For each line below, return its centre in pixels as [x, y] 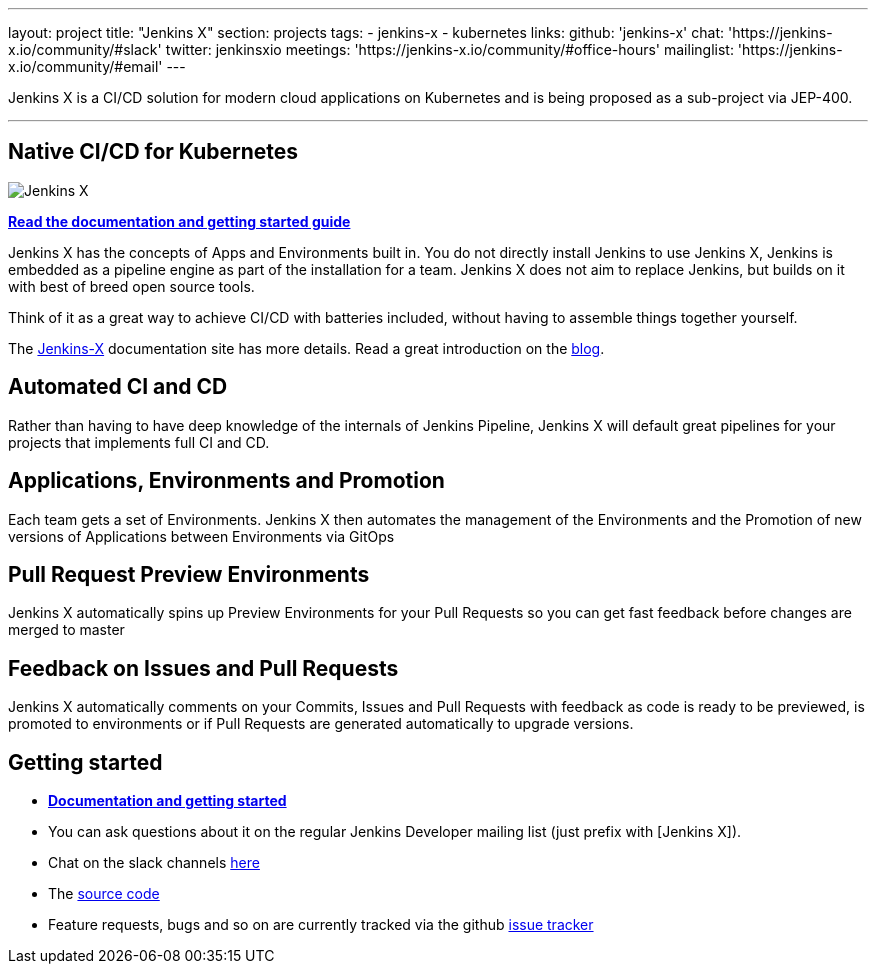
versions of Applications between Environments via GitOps [201, 536]
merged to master [66, 630]
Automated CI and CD [118, 387]
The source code [104, 894]
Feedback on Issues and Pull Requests [203, 668]
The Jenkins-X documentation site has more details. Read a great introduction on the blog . [306, 348]
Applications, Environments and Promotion [226, 481]
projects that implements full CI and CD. [139, 442]
